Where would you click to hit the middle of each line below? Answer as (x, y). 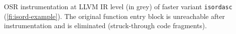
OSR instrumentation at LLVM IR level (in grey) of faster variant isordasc (118, 6)
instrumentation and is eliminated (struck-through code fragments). (106, 25)
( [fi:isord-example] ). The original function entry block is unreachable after (115, 16)
